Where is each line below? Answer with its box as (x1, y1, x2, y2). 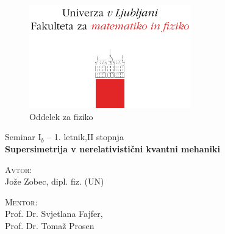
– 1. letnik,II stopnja (47, 130, 124, 143)
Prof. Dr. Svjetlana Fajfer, (5, 207, 103, 220)
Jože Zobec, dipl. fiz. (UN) (5, 175, 104, 188)
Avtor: (5, 163, 32, 175)
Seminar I (5, 130, 41, 143)
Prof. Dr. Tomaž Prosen (5, 219, 95, 232)
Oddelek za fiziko (29, 110, 93, 122)
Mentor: (5, 195, 38, 208)
